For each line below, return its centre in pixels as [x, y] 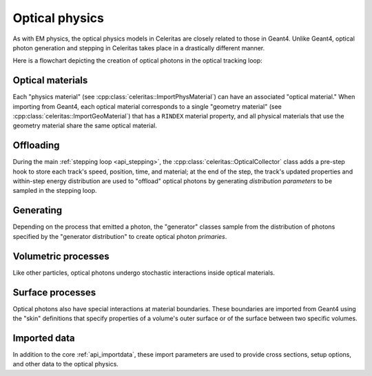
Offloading [36, 146]
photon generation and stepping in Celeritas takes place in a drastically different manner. [139, 48]
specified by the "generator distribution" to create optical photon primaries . [120, 236]
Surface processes [54, 292]
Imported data [44, 338]
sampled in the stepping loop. [55, 191]
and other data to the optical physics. [65, 364]
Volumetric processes [61, 256]
